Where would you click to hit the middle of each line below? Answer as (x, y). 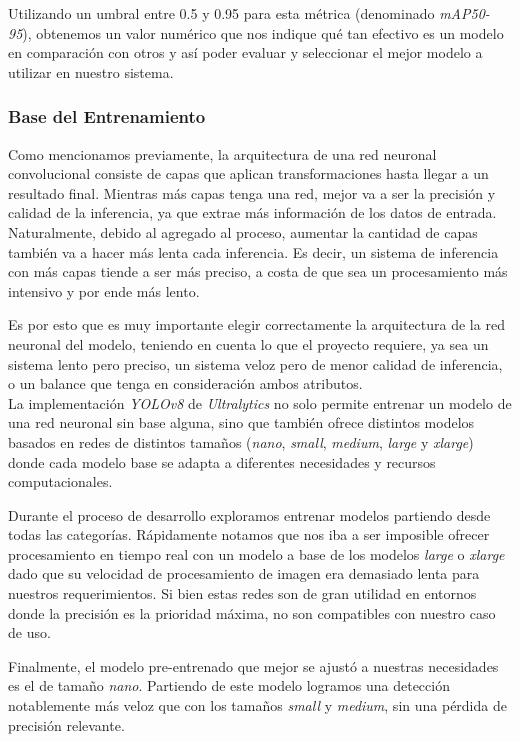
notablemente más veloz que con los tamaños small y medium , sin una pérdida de (257, 705)
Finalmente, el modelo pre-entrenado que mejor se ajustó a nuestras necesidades (253, 665)
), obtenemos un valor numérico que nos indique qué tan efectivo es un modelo (263, 32)
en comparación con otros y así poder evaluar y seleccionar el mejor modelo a (245, 52)
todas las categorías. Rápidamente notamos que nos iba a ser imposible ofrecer (249, 534)
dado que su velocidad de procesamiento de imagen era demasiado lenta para (244, 573)
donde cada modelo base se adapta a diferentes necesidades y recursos (222, 461)
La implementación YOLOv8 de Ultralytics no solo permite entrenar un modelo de (260, 402)
